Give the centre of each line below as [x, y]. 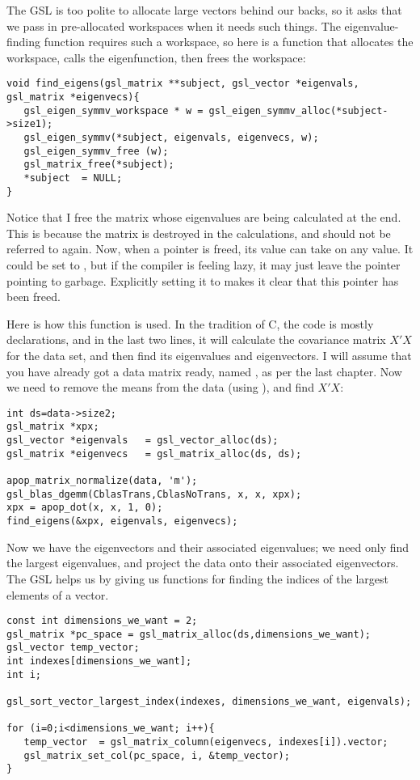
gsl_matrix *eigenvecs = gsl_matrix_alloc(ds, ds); [154, 454]
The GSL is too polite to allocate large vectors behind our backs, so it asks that [204, 10]
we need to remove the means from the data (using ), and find [160, 387]
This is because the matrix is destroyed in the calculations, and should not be [199, 233]
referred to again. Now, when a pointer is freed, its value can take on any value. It [210, 249]
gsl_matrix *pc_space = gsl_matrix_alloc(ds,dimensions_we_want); [189, 634]
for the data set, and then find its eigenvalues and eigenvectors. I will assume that [209, 356]
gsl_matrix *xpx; [53, 427]
